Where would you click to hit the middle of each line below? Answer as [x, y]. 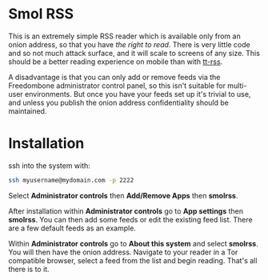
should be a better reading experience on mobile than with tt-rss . [116, 62]
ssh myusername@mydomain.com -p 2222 [71, 180]
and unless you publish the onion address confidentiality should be [119, 102]
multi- [237, 86]
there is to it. [29, 269]
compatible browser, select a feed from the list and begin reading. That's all [133, 260]
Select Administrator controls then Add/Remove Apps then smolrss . [123, 195]
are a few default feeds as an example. [72, 228]
